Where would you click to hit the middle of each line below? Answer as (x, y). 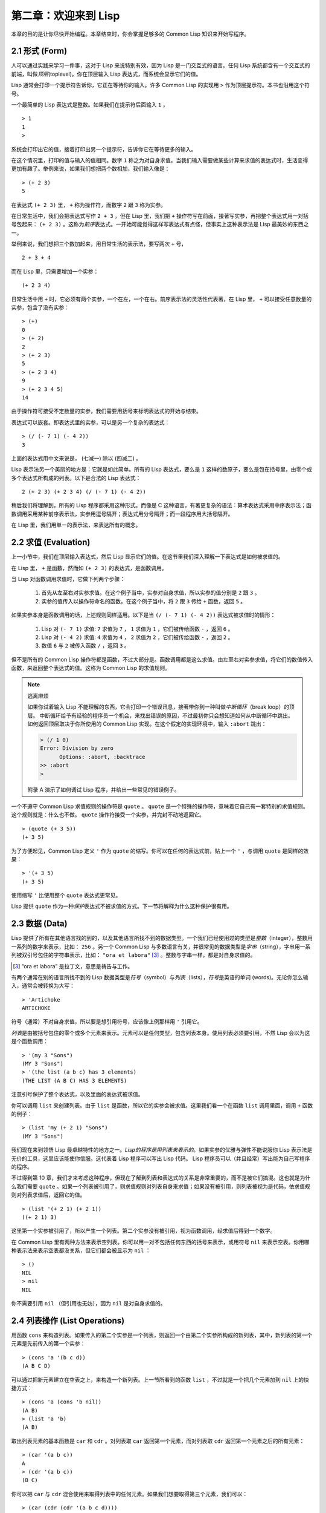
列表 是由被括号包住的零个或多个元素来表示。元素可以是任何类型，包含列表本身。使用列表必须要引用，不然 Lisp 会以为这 (161, 1032)
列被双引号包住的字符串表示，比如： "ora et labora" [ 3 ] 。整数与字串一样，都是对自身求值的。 (133, 955)
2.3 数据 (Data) (39, 924)
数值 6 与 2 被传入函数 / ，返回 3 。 (85, 646)
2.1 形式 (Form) (39, 51)
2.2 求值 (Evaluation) (51, 543)
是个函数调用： (30, 1042)
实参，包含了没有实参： (40, 307)
